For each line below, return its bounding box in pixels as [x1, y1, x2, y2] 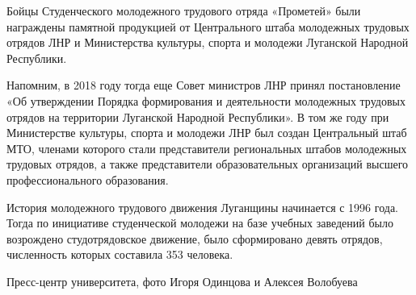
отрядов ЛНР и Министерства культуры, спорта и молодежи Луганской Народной [6, 34, 409, 51]
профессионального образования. [6, 171, 169, 188]
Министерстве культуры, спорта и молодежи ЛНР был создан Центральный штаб [6, 124, 407, 141]
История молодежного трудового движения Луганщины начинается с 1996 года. [6, 198, 398, 215]
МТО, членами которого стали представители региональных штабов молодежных [6, 139, 407, 156]
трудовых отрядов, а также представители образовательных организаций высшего [6, 156, 409, 172]
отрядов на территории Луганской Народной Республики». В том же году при [6, 108, 389, 125]
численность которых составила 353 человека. [6, 246, 233, 263]
